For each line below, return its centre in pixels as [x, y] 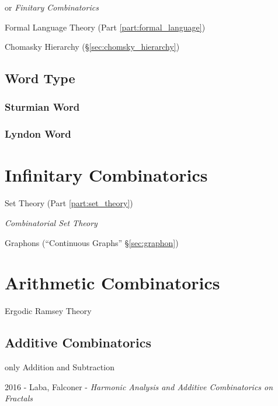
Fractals [19, 398]
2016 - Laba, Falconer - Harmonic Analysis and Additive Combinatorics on [139, 386]
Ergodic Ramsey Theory [48, 311]
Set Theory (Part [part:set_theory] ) [69, 203]
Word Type [40, 78]
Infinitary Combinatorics [106, 175]
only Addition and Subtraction [60, 367]
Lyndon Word [38, 134]
